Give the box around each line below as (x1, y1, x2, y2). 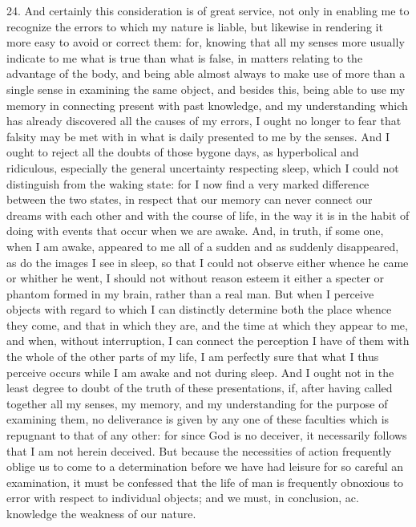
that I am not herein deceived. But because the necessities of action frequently (6, 442, 392, 459)
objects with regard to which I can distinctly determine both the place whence (6, 301, 392, 318)
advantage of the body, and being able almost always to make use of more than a (6, 65, 406, 82)
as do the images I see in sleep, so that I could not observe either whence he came (6, 253, 409, 270)
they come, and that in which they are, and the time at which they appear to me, (6, 316, 408, 333)
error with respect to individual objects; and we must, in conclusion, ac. (6, 489, 359, 506)
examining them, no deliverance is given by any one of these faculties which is (6, 411, 390, 428)
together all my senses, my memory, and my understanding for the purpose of (6, 395, 388, 411)
